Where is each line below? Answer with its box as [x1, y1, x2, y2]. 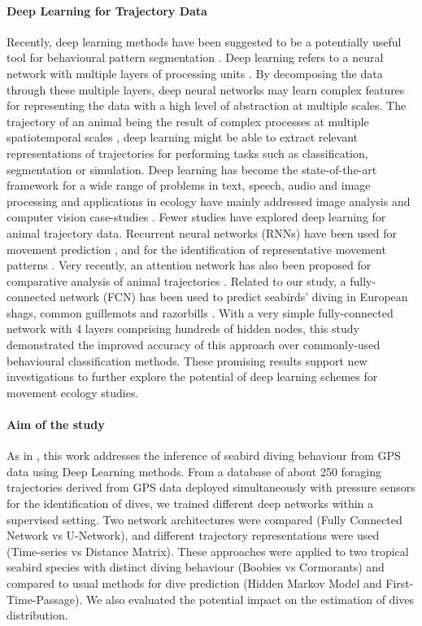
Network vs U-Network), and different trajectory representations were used [7, 527, 380, 544]
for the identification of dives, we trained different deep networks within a [7, 495, 374, 512]
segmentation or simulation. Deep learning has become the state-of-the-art [7, 160, 377, 177]
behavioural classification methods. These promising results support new [7, 352, 368, 369]
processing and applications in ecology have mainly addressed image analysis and [7, 192, 411, 209]
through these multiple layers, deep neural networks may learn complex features [7, 81, 405, 98]
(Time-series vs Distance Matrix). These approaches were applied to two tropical [7, 542, 409, 559]
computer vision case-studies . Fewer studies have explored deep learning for [7, 208, 386, 225]
